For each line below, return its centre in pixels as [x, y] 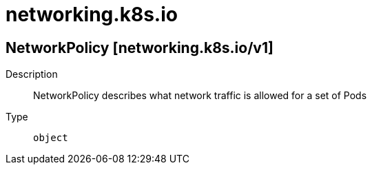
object [51, 138]
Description [32, 74]
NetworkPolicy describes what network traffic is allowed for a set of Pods [200, 96]
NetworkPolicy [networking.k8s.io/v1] [139, 47]
